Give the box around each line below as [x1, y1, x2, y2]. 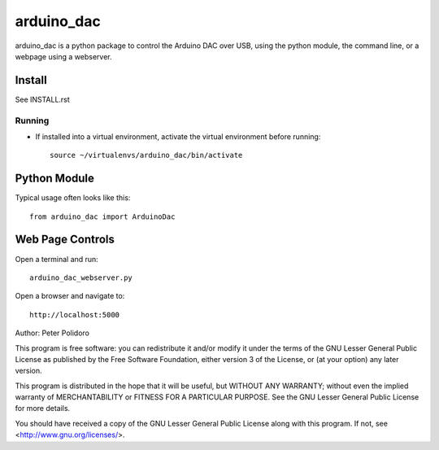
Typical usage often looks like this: [15, 193, 131, 203]
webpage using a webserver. [15, 51, 113, 61]
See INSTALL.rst [15, 94, 71, 104]
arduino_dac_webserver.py [29, 273, 133, 282]
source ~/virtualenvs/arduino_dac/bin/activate [50, 151, 243, 160]
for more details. [15, 404, 71, 413]
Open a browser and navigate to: [15, 291, 125, 301]
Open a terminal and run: [15, 254, 99, 264]
